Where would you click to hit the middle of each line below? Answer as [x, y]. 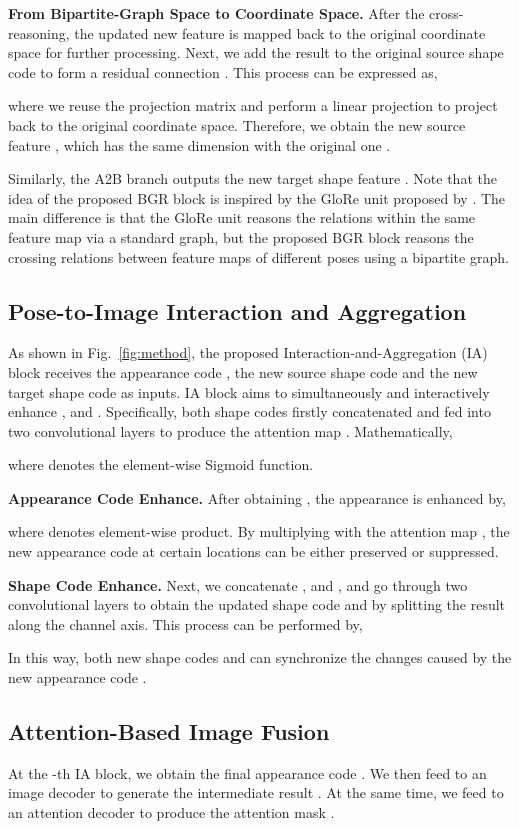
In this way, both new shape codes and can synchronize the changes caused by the [260, 657]
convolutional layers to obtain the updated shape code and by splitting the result [257, 604]
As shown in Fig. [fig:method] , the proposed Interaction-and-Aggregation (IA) [248, 352]
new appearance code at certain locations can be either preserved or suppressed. [253, 551]
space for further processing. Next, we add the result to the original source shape [256, 52]
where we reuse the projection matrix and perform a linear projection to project [253, 105]
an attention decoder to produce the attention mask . [171, 812]
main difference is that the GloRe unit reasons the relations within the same [242, 217]
